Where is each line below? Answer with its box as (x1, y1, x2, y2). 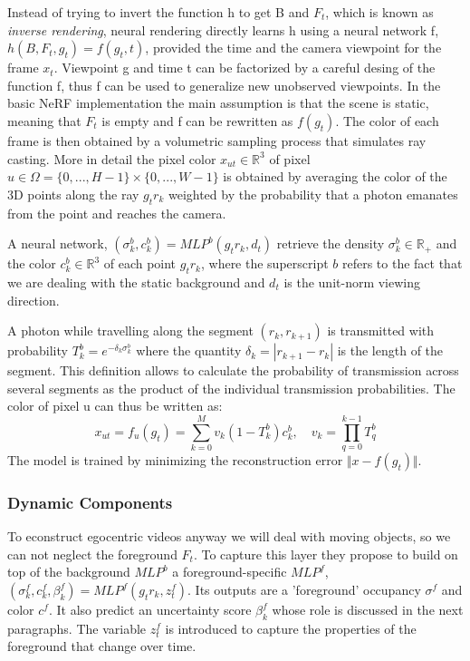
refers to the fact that (341, 254, 463, 273)
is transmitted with (327, 321, 435, 340)
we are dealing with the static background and (7, 272, 265, 291)
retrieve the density (276, 234, 385, 253)
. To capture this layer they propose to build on (193, 544, 458, 563)
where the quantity (136, 341, 242, 360)
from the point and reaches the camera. (7, 203, 226, 222)
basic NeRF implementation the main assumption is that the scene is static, (7, 93, 429, 112)
